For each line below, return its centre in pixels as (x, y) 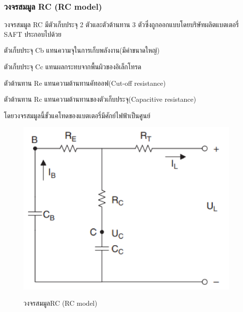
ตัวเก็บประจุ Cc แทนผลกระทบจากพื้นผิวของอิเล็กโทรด (73, 66)
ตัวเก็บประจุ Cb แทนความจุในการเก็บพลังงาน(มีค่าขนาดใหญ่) (82, 50)
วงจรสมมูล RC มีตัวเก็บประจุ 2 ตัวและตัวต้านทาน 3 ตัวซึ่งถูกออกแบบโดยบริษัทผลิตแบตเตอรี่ (121, 24)
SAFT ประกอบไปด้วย (33, 34)
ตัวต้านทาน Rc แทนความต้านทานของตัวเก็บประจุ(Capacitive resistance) (100, 99)
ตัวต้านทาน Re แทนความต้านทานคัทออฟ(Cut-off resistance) (85, 83)
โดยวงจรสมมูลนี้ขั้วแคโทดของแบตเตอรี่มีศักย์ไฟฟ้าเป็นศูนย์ (77, 115)
